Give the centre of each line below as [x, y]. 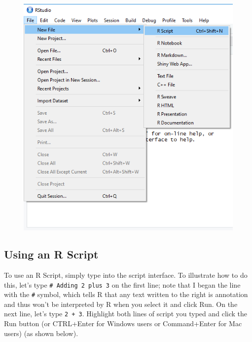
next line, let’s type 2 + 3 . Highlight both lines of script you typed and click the [126, 314]
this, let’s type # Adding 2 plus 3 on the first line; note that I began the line [122, 284]
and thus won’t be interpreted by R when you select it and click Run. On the [121, 304]
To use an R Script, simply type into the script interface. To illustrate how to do [126, 275]
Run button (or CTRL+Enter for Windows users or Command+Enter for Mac [123, 323]
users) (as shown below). [41, 333]
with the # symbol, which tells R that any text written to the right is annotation [126, 294]
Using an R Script [51, 254]
